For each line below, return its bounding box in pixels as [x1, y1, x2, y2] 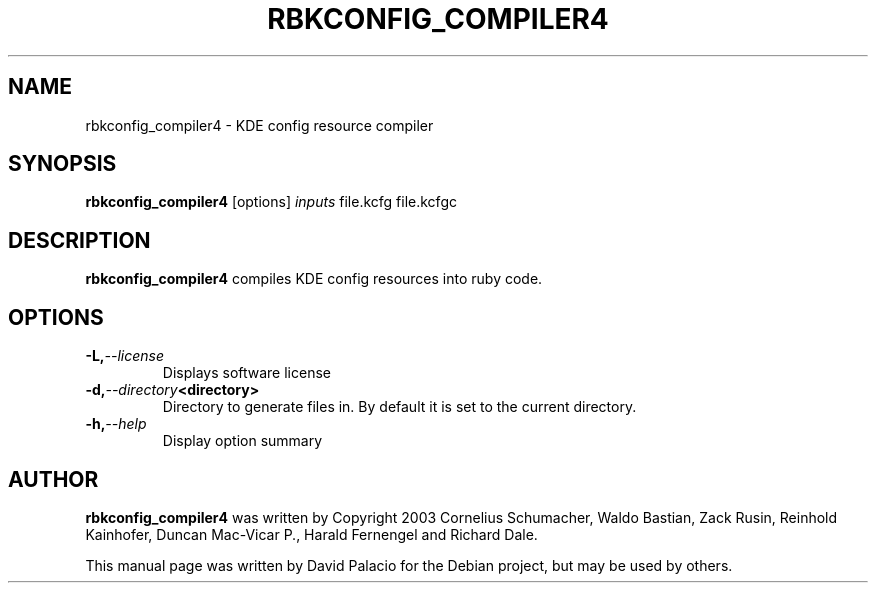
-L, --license [85, 347, 165, 365]
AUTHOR [8, 466, 99, 492]
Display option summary [162, 432, 323, 450]
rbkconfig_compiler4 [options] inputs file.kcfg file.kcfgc [85, 193, 457, 211]
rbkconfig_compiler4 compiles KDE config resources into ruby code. [85, 270, 543, 288]
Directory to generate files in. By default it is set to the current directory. [162, 398, 637, 416]
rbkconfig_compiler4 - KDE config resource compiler [85, 116, 434, 134]
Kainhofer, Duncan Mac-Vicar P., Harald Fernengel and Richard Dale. [85, 525, 538, 543]
